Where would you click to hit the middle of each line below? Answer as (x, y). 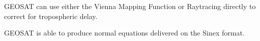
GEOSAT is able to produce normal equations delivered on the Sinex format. (124, 33)
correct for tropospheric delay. (51, 16)
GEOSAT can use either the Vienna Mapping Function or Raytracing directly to (130, 6)
